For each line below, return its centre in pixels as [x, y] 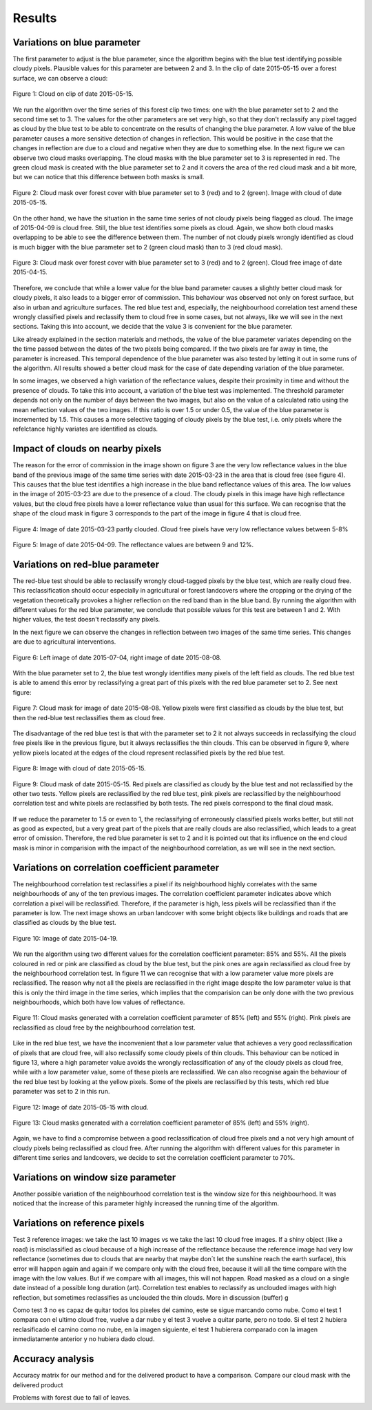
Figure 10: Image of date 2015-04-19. [65, 938]
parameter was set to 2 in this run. [61, 1092]
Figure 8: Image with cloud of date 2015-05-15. [79, 768]
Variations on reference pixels [79, 1223]
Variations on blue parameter [76, 42]
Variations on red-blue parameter [86, 564]
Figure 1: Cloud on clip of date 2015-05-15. [73, 94]
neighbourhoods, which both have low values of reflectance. [99, 1002]
